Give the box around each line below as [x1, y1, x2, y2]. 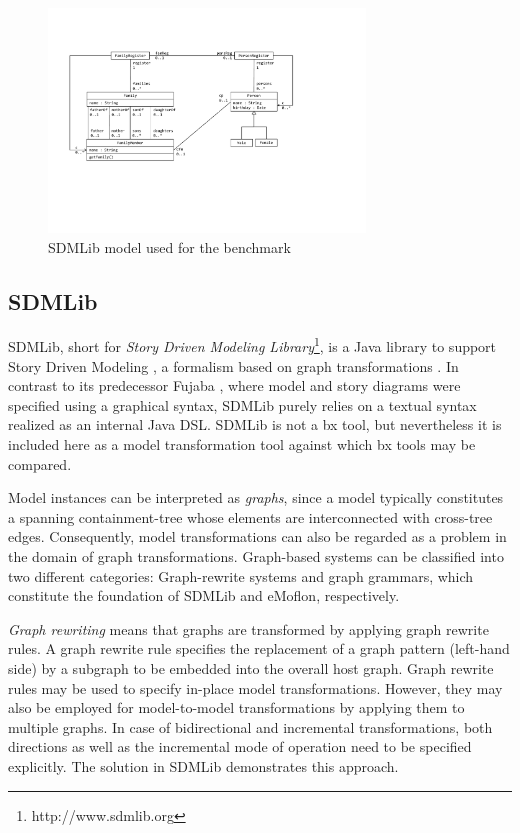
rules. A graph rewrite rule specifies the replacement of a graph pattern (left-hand [8, 638, 510, 659]
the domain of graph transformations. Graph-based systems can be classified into [8, 546, 504, 567]
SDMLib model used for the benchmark [48, 236, 291, 257]
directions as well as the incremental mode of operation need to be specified [8, 736, 472, 757]
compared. [8, 453, 72, 474]
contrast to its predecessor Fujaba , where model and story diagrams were [8, 375, 461, 396]
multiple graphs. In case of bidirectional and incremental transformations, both [8, 716, 493, 737]
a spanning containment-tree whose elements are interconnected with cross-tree [8, 506, 493, 527]
